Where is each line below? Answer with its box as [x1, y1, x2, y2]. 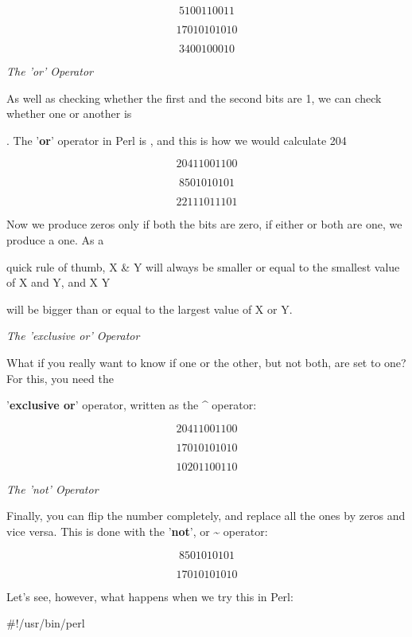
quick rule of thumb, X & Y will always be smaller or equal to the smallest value [6, 258, 400, 275]
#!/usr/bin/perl [6, 615, 85, 631]
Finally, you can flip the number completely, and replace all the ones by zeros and [6, 507, 406, 524]
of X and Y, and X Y [6, 274, 111, 291]
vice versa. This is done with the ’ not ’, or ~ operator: [6, 522, 268, 539]
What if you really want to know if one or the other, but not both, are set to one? [6, 354, 406, 370]
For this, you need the [6, 369, 114, 386]
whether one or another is [6, 105, 132, 122]
